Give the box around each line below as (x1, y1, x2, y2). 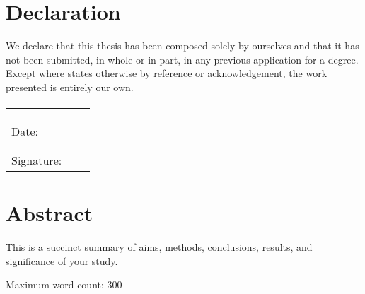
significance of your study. (6, 253, 118, 268)
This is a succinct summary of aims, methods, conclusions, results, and (6, 240, 313, 254)
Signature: (11, 152, 62, 169)
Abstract (6, 199, 93, 228)
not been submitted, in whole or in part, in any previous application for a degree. (6, 52, 359, 66)
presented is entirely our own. (6, 79, 134, 94)
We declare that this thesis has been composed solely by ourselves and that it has (6, 38, 359, 53)
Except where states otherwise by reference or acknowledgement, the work (6, 66, 328, 81)
